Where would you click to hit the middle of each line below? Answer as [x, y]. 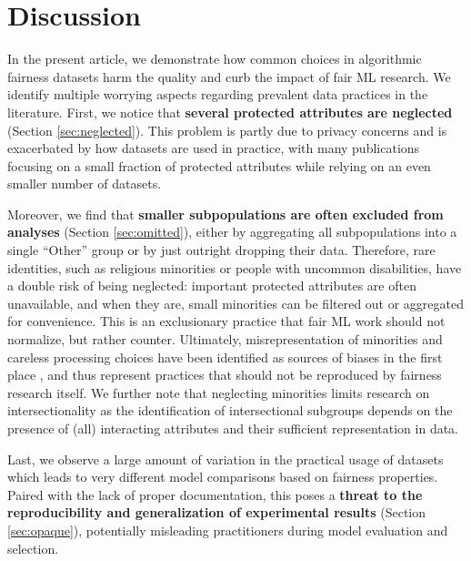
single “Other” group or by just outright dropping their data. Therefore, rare [221, 250]
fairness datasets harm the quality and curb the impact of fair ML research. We [229, 76]
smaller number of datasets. [85, 184]
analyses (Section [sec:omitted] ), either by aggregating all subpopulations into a [232, 232]
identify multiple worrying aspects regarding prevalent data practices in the [218, 94]
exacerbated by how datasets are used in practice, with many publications [214, 148]
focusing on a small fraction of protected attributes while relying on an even [219, 165]
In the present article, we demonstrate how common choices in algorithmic [215, 59]
